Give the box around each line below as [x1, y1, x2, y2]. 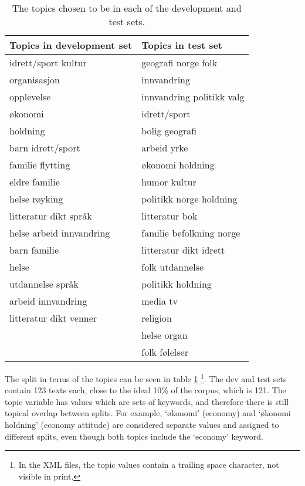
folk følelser [141, 345, 188, 359]
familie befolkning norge [141, 226, 240, 239]
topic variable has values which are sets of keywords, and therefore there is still [5, 395, 289, 407]
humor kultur [141, 175, 196, 188]
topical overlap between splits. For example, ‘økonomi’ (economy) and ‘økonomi [5, 407, 291, 419]
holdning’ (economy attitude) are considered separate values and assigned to [5, 419, 279, 431]
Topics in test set [141, 38, 223, 52]
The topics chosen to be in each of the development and [12, 1, 242, 15]
